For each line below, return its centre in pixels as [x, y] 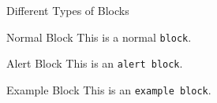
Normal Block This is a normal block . [99, 37]
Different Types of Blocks [68, 10]
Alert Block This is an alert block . [95, 63]
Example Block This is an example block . [109, 89]
